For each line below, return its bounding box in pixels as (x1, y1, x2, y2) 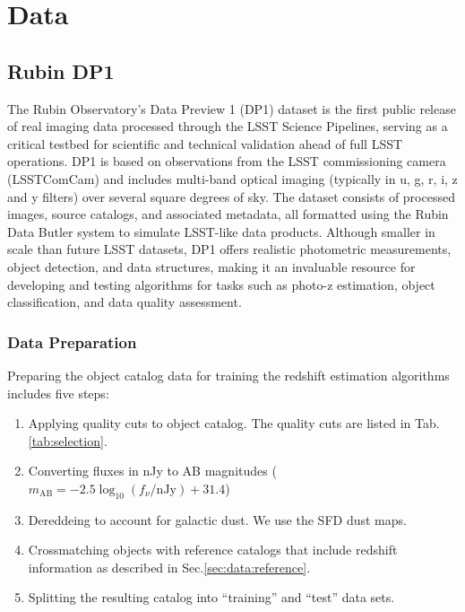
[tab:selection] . (28, 431, 108, 450)
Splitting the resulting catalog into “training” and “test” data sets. (28, 588, 395, 607)
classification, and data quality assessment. (7, 293, 242, 311)
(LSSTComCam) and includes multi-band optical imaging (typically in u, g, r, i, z (7, 169, 458, 188)
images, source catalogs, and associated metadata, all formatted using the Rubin (7, 205, 449, 223)
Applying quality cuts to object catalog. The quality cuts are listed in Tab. (28, 414, 440, 433)
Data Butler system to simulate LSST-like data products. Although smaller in (7, 222, 435, 240)
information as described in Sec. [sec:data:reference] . (28, 557, 311, 576)
